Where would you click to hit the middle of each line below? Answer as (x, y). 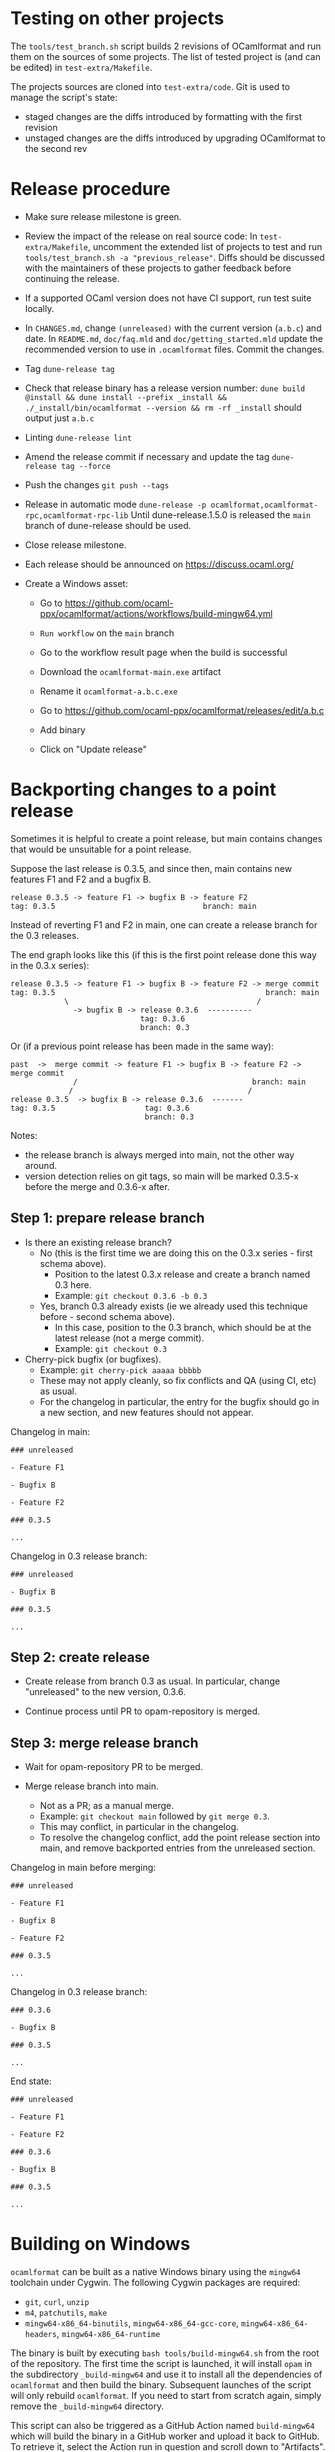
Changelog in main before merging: (83, 1868)
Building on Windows (100, 2244)
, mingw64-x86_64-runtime (108, 2334)
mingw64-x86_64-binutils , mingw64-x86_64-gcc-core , (132, 2323)
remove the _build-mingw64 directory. (87, 2406)
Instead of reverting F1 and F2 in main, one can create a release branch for (164, 924)
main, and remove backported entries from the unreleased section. (177, 1848)
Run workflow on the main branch (107, 633)
